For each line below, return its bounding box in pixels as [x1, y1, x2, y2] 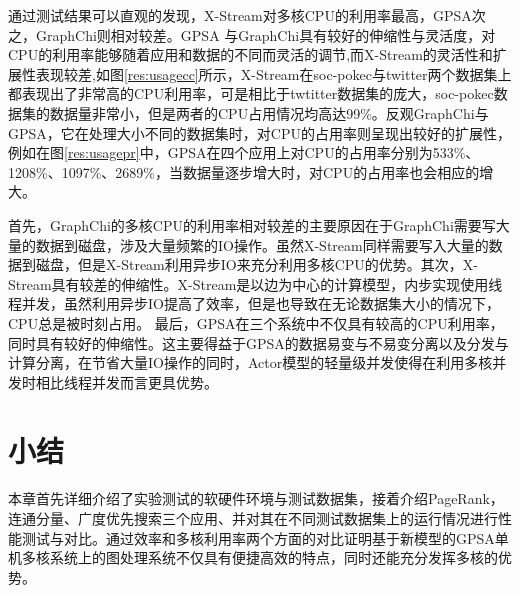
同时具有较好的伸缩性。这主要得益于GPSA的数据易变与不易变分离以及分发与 [8, 332, 509, 353]
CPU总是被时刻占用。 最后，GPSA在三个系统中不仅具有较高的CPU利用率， [8, 312, 504, 333]
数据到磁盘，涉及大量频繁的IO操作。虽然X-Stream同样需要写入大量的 [35, 234, 489, 255]
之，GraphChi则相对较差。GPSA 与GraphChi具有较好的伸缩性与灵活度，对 [8, 24, 496, 45]
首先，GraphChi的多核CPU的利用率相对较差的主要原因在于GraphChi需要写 [8, 214, 496, 235]
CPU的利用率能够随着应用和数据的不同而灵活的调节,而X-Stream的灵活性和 [8, 44, 493, 65]
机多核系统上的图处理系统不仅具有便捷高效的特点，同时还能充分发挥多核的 [8, 547, 498, 568]
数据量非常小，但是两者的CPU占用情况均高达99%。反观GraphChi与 [49, 102, 489, 123]
